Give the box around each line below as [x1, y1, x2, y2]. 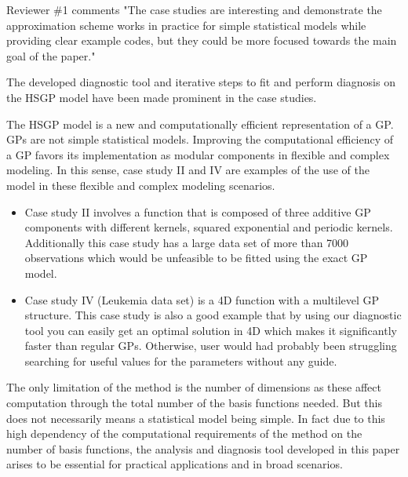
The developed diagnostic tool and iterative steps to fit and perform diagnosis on [6, 74, 395, 90]
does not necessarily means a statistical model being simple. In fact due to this [6, 410, 385, 426]
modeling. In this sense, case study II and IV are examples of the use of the [6, 162, 370, 178]
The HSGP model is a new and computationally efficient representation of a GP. [6, 115, 394, 132]
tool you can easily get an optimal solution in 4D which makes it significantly [24, 322, 397, 338]
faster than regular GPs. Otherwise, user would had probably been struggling [24, 337, 397, 354]
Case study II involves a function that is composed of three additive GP [24, 203, 371, 220]
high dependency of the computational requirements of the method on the [6, 425, 362, 442]
